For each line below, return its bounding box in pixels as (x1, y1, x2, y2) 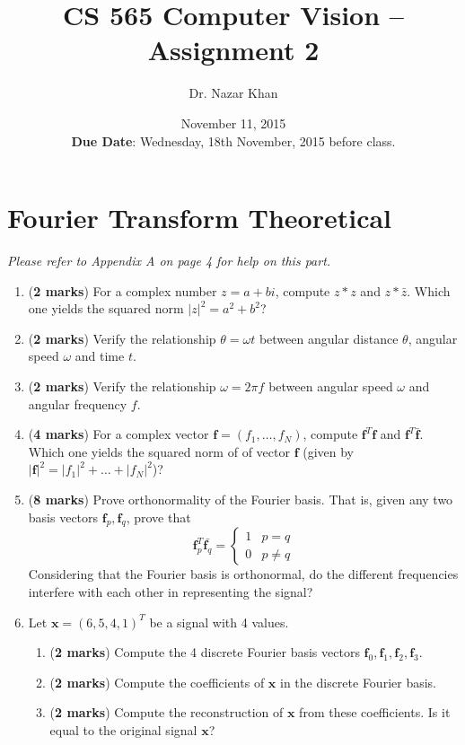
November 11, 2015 (180, 113, 286, 132)
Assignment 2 (147, 31, 320, 68)
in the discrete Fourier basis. (280, 672, 436, 691)
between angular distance (259, 329, 399, 347)
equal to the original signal (49, 720, 197, 739)
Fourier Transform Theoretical (7, 199, 392, 236)
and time (75, 346, 125, 365)
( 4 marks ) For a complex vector (28, 425, 209, 443)
